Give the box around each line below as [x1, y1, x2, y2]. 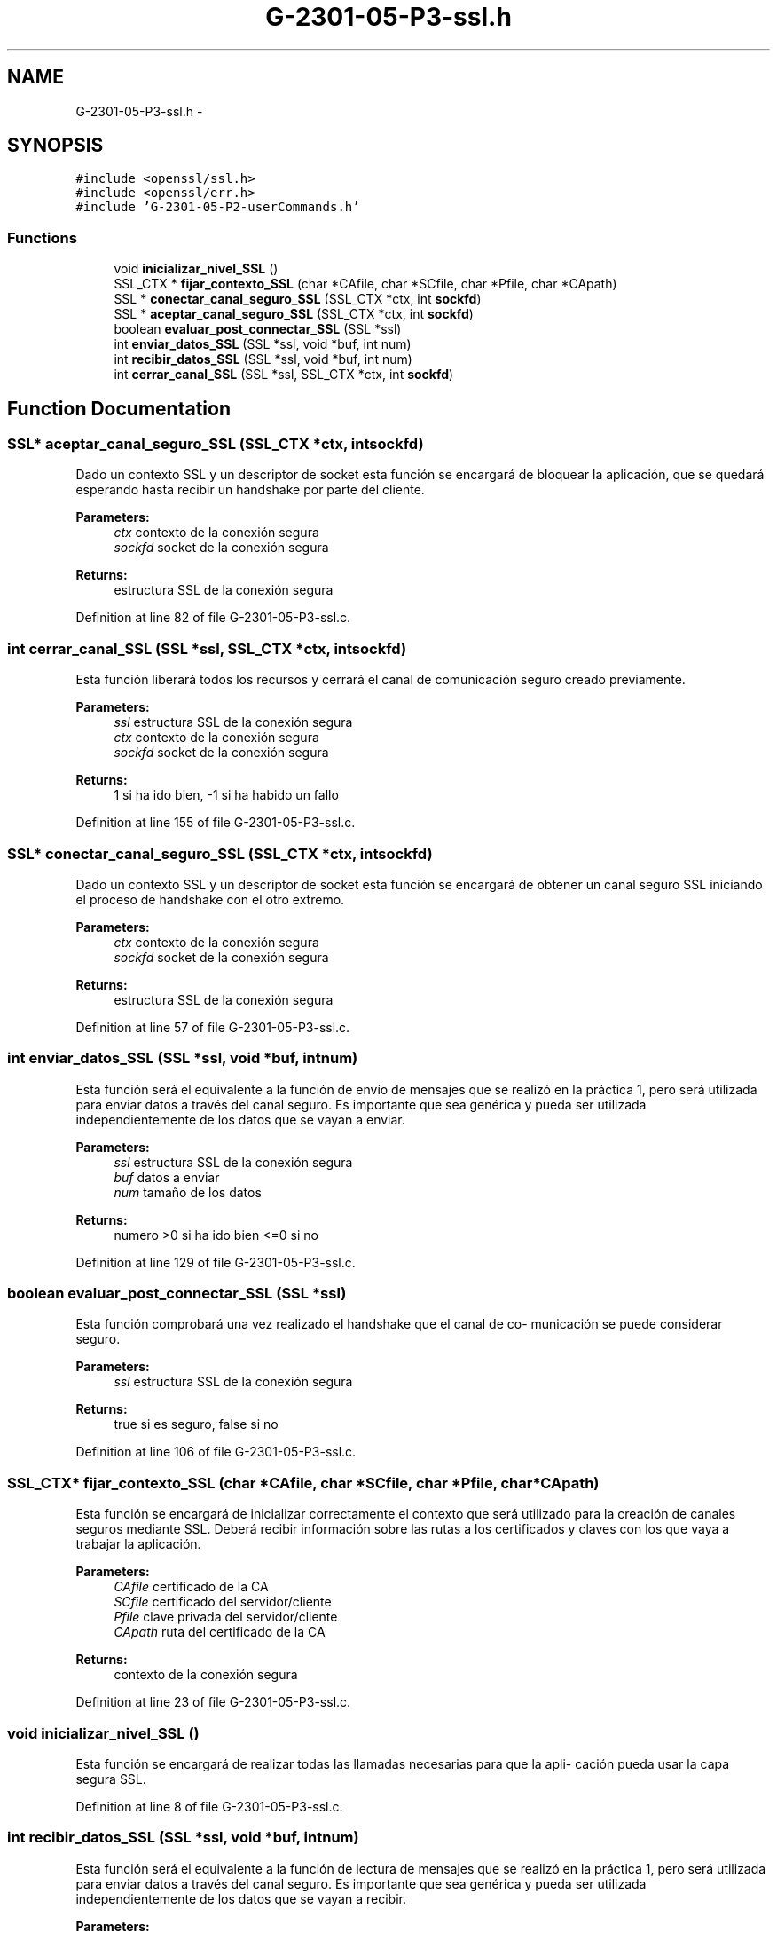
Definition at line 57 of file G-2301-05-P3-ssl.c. [75, 1019, 350, 1035]
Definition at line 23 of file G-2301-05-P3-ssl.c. [75, 1694, 351, 1710]
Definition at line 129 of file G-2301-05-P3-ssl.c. [75, 1254, 356, 1270]
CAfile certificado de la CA [114, 1579, 269, 1595]
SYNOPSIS [7, 134, 104, 157]
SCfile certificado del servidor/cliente [114, 1594, 332, 1610]
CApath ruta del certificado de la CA [114, 1624, 326, 1640]
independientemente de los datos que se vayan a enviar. [75, 1111, 405, 1127]
